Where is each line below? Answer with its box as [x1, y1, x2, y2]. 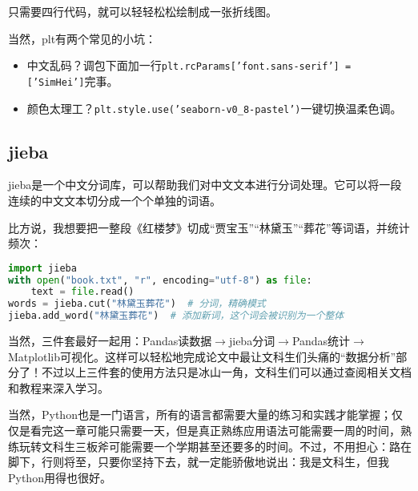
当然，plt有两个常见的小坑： [8, 30, 157, 46]
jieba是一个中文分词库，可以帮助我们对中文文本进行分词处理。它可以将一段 [8, 176, 402, 193]
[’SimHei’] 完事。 [26, 72, 119, 89]
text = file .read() [30, 286, 135, 298]
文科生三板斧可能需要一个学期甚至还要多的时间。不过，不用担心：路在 [41, 437, 412, 454]
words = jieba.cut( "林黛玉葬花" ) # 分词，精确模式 [8, 298, 266, 310]
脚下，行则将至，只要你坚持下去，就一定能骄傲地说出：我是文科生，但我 [8, 453, 389, 470]
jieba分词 [228, 332, 275, 349]
